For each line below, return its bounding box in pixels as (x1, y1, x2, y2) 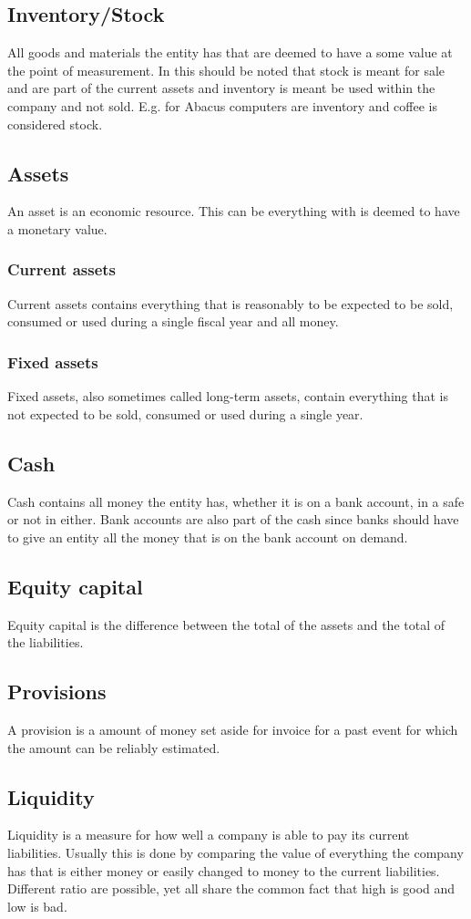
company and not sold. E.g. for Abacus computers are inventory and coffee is (7, 96, 437, 115)
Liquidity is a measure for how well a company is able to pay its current (7, 825, 410, 844)
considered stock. (7, 114, 103, 133)
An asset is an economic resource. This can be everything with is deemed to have (7, 201, 460, 221)
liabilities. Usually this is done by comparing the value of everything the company (7, 842, 464, 862)
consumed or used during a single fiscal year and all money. (7, 312, 339, 331)
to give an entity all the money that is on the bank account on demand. (7, 527, 408, 546)
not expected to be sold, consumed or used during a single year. (7, 404, 363, 423)
